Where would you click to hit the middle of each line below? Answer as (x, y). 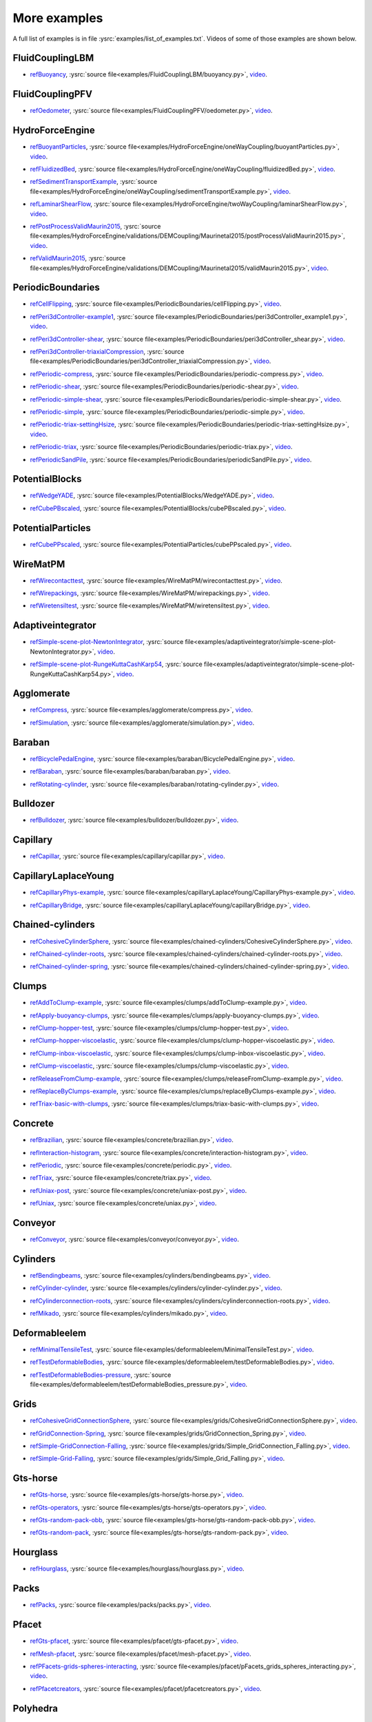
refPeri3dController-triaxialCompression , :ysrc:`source (107, 352)
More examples (58, 18)
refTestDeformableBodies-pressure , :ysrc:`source (101, 1375)
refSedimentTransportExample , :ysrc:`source (94, 182)
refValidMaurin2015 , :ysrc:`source (78, 258)
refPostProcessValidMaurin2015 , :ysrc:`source (95, 226)
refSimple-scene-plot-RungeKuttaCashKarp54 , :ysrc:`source (116, 664)
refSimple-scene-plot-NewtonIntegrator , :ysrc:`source (107, 642)
